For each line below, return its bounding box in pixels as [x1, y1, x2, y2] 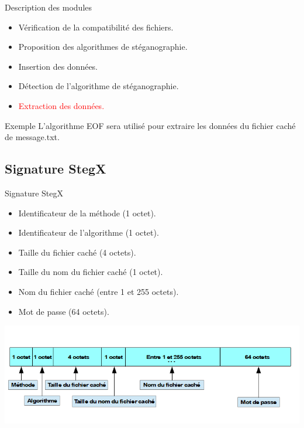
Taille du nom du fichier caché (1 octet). [18, 266, 163, 278]
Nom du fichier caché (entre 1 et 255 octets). [18, 285, 179, 297]
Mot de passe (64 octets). [18, 305, 109, 317]
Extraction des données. [18, 99, 105, 111]
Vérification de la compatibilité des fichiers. [18, 21, 174, 33]
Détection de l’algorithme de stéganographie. [18, 80, 179, 92]
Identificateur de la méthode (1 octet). [18, 206, 156, 219]
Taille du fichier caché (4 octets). [18, 246, 136, 258]
